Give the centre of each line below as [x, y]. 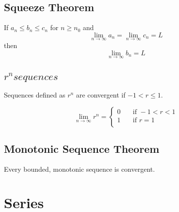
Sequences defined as [35, 95]
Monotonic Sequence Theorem [82, 149]
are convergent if [101, 95]
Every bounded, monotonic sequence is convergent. [80, 169]
